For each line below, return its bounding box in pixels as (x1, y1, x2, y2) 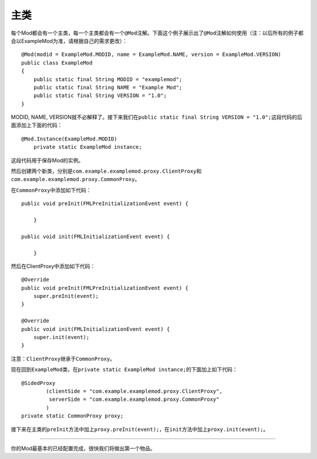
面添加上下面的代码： (11, 122, 63, 129)
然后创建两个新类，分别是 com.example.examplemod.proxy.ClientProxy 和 (11, 167, 202, 175)
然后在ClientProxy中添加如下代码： (11, 262, 96, 270)
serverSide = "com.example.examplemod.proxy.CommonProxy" (49, 396, 220, 403)
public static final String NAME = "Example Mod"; (33, 84, 183, 91)
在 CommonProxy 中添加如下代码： (11, 186, 92, 193)
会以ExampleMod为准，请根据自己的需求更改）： (11, 37, 127, 44)
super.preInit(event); (33, 293, 99, 300)
